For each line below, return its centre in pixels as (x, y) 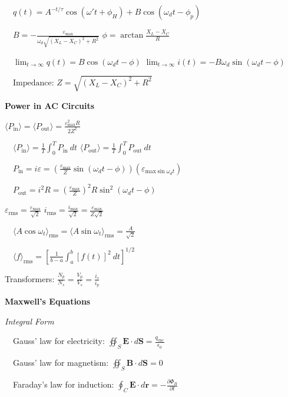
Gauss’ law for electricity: (59, 341)
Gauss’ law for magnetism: (61, 363)
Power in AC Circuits (50, 105)
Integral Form (29, 321)
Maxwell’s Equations (48, 301)
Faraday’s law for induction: (64, 384)
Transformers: (30, 278)
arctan (132, 35)
